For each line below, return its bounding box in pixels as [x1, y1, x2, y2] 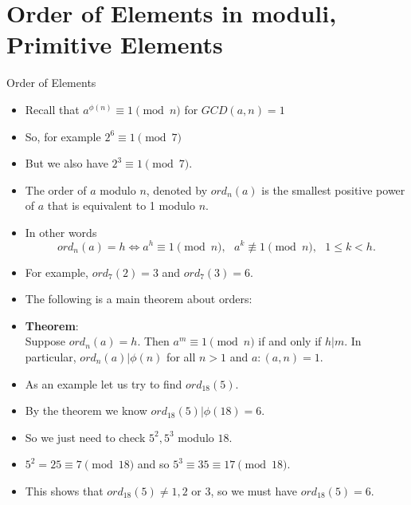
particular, [25, 348, 76, 365]
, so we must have [210, 482, 298, 499]
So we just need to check [25, 428, 146, 445]
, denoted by [146, 181, 208, 198]
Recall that [25, 101, 80, 117]
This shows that [25, 482, 104, 499]
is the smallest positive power [261, 181, 405, 198]
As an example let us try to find [25, 375, 182, 392]
